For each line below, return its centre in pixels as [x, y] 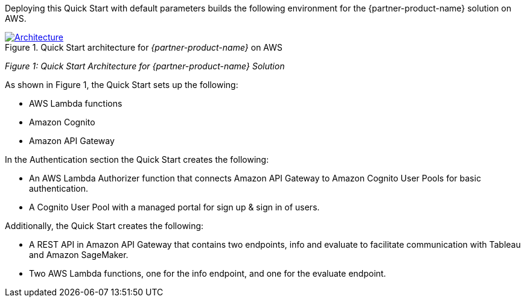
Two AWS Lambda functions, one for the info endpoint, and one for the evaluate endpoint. [208, 273]
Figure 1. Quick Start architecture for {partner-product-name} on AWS [144, 47]
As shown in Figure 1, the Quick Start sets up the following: [122, 85]
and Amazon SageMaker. [79, 255]
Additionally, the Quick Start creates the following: [104, 226]
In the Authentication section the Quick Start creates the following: [137, 159]
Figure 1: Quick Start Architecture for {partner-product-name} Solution [145, 66]
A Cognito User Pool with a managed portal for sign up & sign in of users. [174, 207]
